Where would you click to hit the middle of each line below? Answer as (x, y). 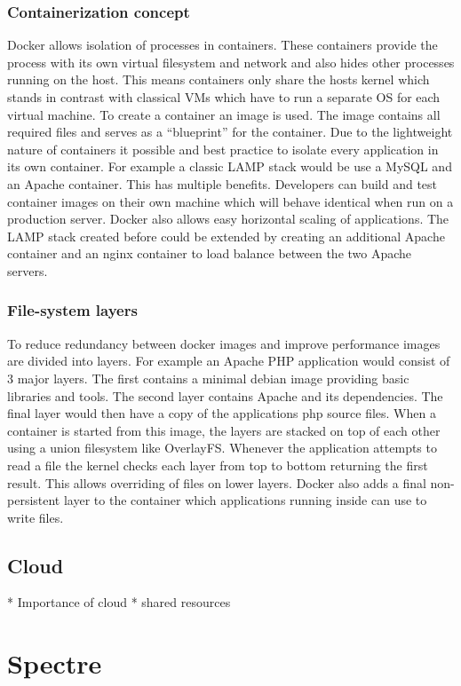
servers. (28, 270)
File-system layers (72, 310)
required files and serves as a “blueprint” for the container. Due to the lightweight (230, 132)
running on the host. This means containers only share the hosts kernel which (219, 79)
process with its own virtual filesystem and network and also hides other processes (231, 62)
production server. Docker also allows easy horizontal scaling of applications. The (228, 219)
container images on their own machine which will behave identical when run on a (230, 201)
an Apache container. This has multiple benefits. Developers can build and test (223, 183)
